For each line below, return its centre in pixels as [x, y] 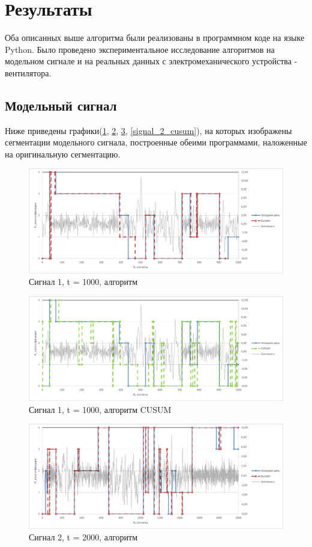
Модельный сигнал [61, 105]
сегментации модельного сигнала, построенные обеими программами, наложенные [156, 142]
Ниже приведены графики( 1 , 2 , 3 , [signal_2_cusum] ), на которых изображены [148, 130]
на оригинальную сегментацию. [63, 154]
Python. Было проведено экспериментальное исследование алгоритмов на [140, 49]
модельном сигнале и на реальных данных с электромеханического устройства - [151, 61]
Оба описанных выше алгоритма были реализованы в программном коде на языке [155, 38]
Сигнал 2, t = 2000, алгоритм [83, 537]
